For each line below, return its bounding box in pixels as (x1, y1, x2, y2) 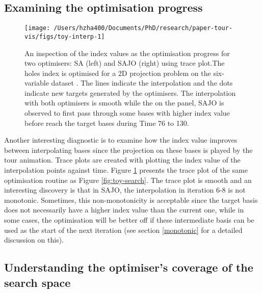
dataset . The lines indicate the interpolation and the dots (51, 77, 233, 88)
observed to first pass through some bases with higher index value (24, 108, 230, 118)
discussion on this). (4, 234, 64, 245)
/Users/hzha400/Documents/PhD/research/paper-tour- (54, 24, 233, 32)
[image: (24, 24, 50, 32)
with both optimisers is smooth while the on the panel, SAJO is (24, 97, 224, 108)
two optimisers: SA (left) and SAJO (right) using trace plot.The (24, 58, 225, 68)
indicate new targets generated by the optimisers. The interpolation (24, 87, 236, 98)
